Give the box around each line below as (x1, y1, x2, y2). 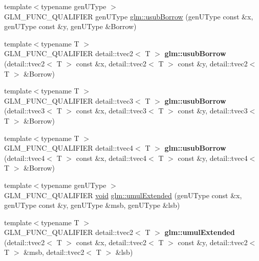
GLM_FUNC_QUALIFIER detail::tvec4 (4, 143, 134, 153)
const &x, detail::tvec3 (76, 105, 147, 116)
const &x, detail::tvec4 (76, 152, 147, 163)
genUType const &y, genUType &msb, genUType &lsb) (4, 200, 180, 210)
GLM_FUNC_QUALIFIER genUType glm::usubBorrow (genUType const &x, (4, 11, 253, 21)
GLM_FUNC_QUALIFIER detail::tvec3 (4, 95, 134, 106)
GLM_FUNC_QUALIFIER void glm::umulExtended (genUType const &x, (4, 189, 242, 200)
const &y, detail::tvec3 (178, 105, 248, 116)
